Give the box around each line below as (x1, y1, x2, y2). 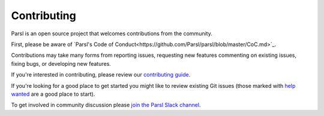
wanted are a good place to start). (11, 90, 95, 97)
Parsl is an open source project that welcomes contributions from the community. (11, 30, 212, 37)
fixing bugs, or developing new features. (11, 60, 111, 67)
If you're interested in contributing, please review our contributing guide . (11, 71, 191, 78)
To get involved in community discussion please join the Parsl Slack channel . (11, 102, 201, 109)
